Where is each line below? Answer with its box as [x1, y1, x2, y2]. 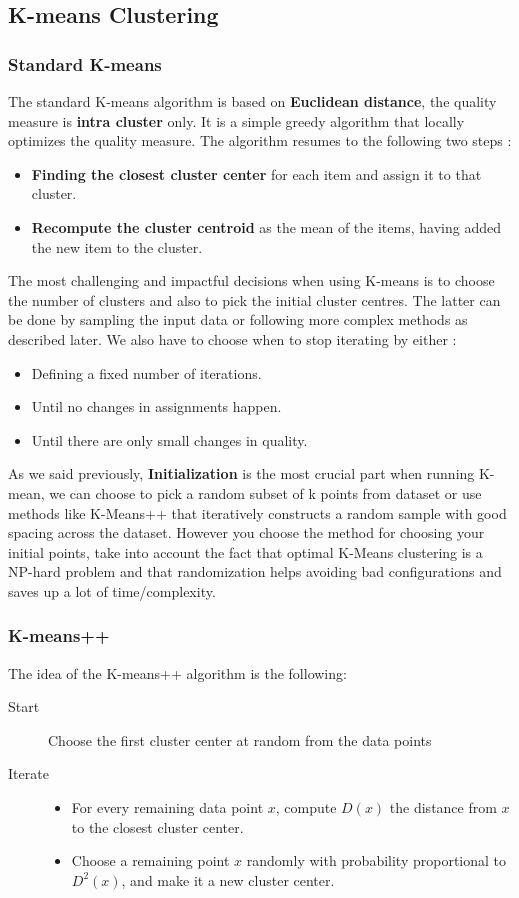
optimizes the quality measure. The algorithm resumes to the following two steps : [8, 130, 512, 151]
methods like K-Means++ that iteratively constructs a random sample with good [8, 502, 507, 523]
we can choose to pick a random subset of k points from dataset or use [49, 482, 482, 503]
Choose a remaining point [71, 850, 230, 871]
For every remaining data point [71, 797, 264, 818]
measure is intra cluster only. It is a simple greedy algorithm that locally [8, 110, 465, 131]
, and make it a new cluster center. [121, 869, 335, 890]
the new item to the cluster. [31, 236, 203, 257]
